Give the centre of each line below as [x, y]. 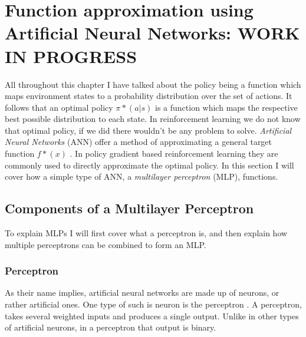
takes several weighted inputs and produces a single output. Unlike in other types [152, 315]
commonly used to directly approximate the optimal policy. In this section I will [149, 165]
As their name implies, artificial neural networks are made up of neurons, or [142, 293]
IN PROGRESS [71, 56]
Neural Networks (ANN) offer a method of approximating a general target [139, 142]
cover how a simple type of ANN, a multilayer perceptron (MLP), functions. [142, 176]
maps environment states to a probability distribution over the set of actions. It [149, 96]
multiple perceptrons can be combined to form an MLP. [106, 244]
